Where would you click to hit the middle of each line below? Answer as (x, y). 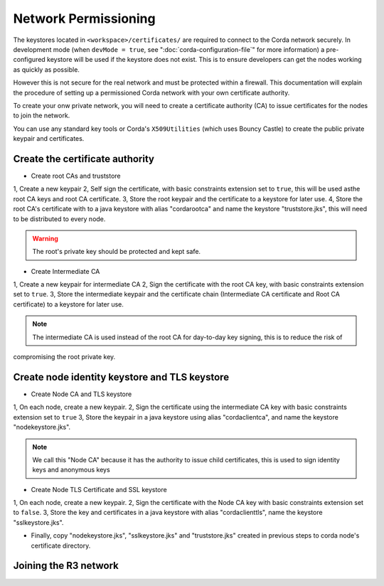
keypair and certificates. (49, 139)
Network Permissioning (84, 18)
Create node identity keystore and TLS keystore (121, 377)
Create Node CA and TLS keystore (81, 394)
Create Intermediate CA (65, 271)
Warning (45, 238)
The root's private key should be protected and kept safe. (117, 252)
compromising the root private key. (64, 357)
